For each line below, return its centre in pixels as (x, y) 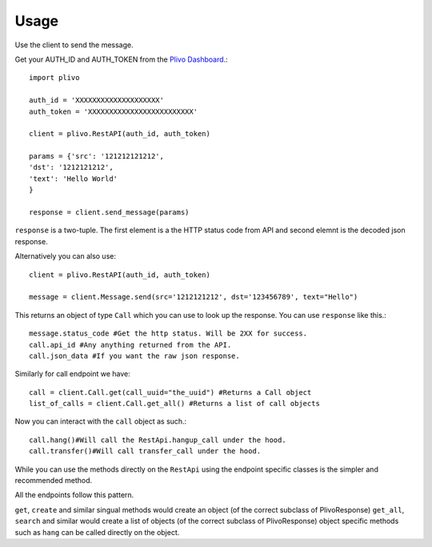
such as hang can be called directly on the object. (97, 532)
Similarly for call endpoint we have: (73, 374)
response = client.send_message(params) (109, 213)
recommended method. (54, 481)
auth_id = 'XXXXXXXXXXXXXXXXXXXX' (96, 101)
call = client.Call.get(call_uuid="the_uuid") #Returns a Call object (170, 392)
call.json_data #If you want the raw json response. (134, 356)
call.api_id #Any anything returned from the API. (130, 345)
